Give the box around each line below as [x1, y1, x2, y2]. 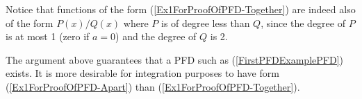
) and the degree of [115, 29, 197, 44]
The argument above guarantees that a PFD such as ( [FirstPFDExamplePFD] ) [6, 52, 343, 66]
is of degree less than [161, 15, 250, 30]
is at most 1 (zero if [6, 29, 90, 44]
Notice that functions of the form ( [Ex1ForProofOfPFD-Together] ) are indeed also [6, 2, 356, 16]
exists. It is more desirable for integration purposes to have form [6, 66, 279, 80]
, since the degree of [261, 15, 345, 30]
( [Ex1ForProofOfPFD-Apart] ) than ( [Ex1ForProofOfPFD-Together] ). [6, 79, 300, 93]
